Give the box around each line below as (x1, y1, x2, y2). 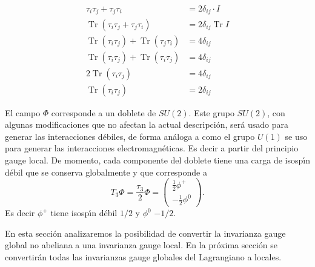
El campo (5, 106, 41, 119)
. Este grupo (188, 106, 234, 119)
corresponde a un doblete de (51, 106, 156, 119)
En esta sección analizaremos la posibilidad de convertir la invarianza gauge (5, 226, 286, 239)
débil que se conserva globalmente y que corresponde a (5, 165, 207, 178)
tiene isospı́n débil (50, 206, 118, 219)
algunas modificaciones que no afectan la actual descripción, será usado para (5, 118, 288, 131)
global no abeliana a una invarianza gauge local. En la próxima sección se (5, 239, 277, 251)
